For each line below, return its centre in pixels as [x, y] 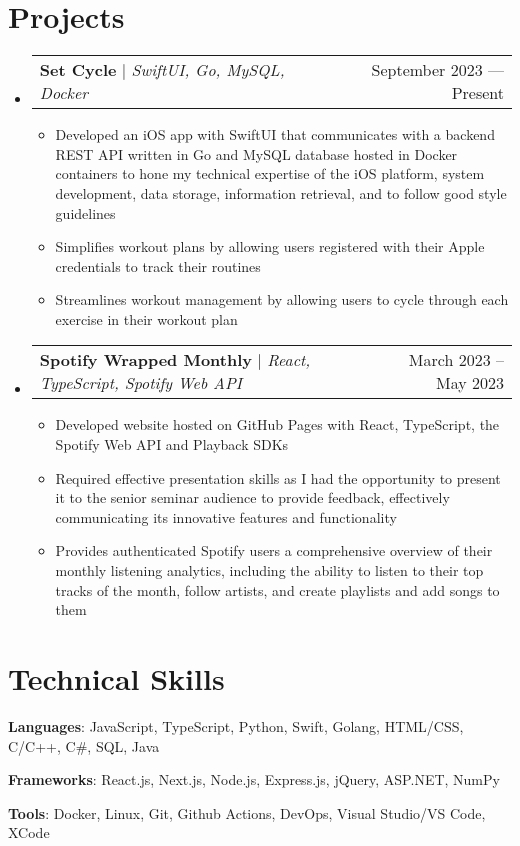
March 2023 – [456, 360]
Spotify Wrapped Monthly [146, 360]
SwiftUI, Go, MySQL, [208, 70]
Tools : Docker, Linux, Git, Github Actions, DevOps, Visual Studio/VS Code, [247, 812]
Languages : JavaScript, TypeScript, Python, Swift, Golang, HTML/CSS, [236, 725]
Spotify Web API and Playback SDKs [172, 444]
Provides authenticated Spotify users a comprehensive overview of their [274, 550]
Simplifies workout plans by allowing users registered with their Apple [270, 246]
